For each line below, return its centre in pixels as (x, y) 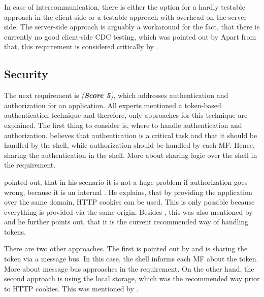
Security (26, 74)
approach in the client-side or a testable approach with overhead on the (115, 16)
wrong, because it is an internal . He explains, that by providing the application (128, 192)
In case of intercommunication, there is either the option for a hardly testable (125, 7)
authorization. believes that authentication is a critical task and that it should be (131, 135)
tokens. (15, 231)
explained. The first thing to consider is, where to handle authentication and (123, 125)
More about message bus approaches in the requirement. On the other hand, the (129, 268)
